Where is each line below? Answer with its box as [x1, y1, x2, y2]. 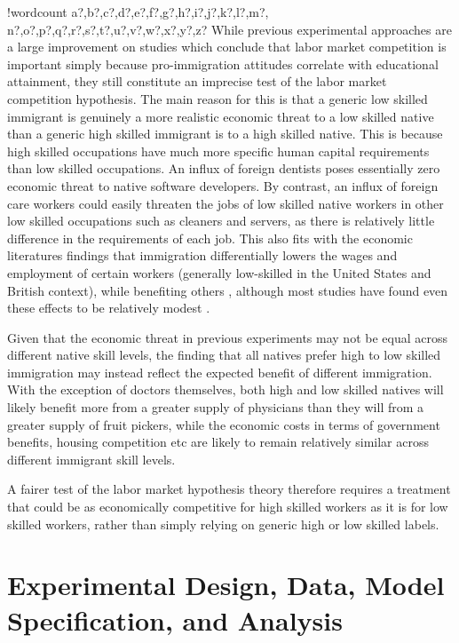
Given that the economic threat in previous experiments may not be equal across [7, 328, 447, 346]
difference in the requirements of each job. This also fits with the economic [7, 228, 413, 247]
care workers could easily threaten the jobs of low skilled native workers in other [7, 194, 444, 212]
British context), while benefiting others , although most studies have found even [7, 281, 448, 299]
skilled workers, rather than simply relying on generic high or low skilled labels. [7, 514, 439, 533]
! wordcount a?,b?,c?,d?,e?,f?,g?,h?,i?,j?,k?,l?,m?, [7, 3, 269, 20]
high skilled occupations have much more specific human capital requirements [7, 141, 430, 160]
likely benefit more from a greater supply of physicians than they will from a [7, 398, 424, 417]
